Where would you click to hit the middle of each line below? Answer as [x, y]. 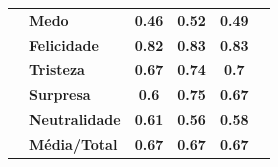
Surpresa [60, 94]
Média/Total [73, 143]
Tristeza [57, 69]
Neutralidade [75, 119]
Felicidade [64, 44]
